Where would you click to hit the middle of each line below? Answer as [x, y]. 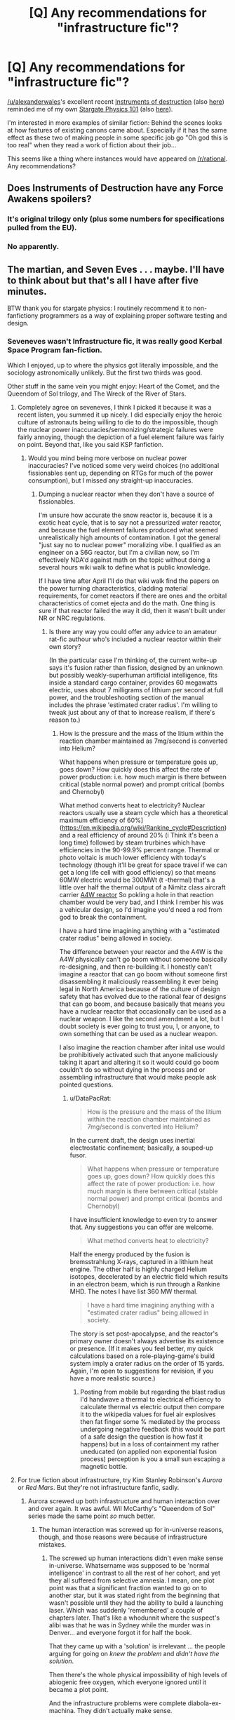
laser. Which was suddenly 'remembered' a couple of [126, 1611]
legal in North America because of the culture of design [140, 989]
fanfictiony [23, 315]
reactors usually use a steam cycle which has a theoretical [144, 813]
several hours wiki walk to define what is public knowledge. [124, 567]
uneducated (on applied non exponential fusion [149, 1452]
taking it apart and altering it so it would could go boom [139, 1062]
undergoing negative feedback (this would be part [153, 1430]
